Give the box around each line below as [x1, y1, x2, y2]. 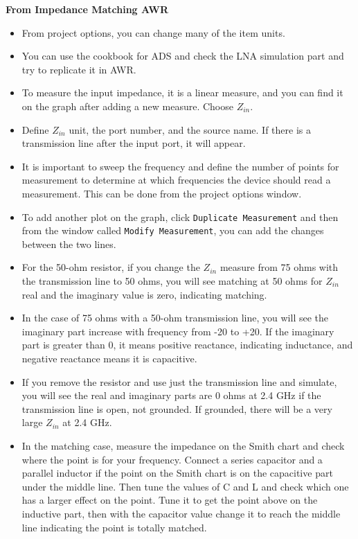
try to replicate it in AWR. [21, 62, 136, 76]
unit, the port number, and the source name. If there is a [69, 122, 311, 136]
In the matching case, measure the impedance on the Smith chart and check [21, 438, 345, 452]
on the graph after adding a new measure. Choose [21, 98, 233, 113]
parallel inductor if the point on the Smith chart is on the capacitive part [21, 466, 333, 480]
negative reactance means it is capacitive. [21, 351, 197, 365]
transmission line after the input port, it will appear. [21, 136, 246, 150]
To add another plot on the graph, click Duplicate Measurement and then [21, 209, 339, 224]
